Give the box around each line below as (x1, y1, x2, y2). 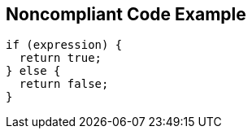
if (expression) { (6, 38, 123, 52)
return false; (19, 77, 109, 91)
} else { (6, 64, 61, 78)
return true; (19, 51, 102, 65)
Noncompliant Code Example (6, 4, 246, 24)
